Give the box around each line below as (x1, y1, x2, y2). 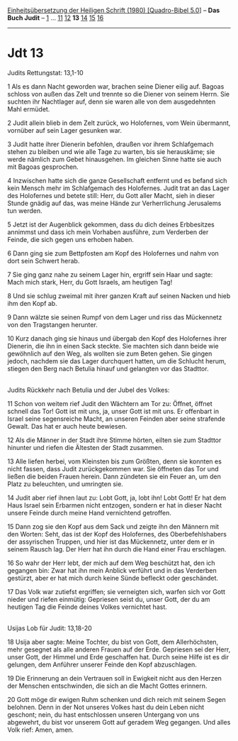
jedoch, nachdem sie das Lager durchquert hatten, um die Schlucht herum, (7, 356, 227, 365)
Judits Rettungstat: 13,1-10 (7, 68, 84, 77)
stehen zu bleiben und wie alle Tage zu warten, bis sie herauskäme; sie (7, 147, 215, 155)
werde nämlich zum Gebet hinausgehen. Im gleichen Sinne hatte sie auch (7, 155, 222, 163)
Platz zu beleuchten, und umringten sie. (7, 479, 124, 488)
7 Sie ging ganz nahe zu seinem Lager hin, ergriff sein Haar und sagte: (7, 270, 213, 279)
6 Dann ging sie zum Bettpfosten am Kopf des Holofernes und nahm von (7, 248, 220, 258)
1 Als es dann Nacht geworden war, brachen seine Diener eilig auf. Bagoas (7, 82, 225, 91)
